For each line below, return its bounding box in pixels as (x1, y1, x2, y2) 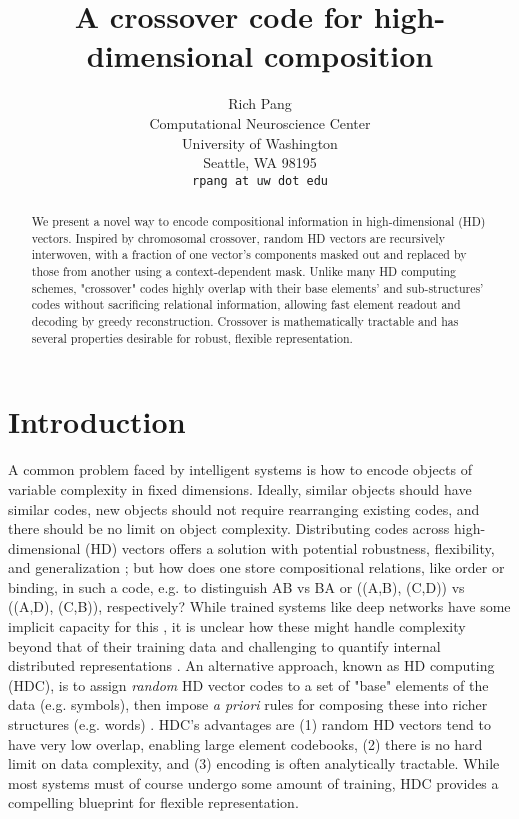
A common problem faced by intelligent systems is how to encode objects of (8, 459, 472, 480)
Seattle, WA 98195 (203, 152, 317, 173)
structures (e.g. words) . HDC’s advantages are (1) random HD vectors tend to (8, 714, 491, 735)
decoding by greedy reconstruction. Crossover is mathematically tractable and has (31, 313, 459, 330)
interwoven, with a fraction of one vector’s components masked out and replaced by (31, 246, 467, 263)
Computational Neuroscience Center (149, 112, 371, 133)
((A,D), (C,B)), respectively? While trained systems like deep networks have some (8, 596, 511, 617)
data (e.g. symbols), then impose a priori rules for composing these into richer (8, 694, 488, 715)
